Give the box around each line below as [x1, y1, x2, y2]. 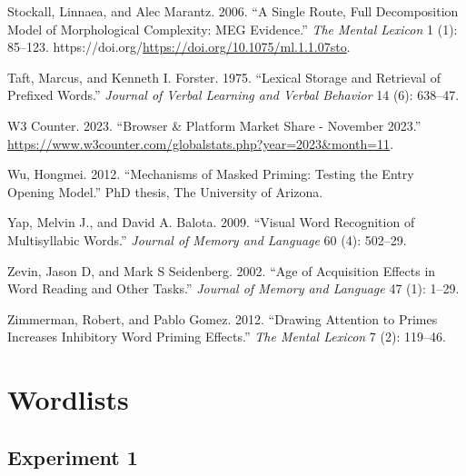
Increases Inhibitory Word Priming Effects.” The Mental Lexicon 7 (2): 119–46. [7, 327, 446, 346]
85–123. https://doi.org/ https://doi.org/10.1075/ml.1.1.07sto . [7, 37, 351, 56]
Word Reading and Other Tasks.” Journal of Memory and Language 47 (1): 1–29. [7, 279, 460, 298]
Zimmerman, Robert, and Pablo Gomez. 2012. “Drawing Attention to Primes [7, 309, 438, 328]
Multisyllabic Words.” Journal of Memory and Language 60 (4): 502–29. [7, 230, 407, 249]
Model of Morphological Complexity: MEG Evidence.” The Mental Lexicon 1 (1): [7, 19, 458, 38]
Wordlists [7, 381, 129, 418]
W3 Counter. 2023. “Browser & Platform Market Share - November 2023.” [7, 115, 421, 134]
